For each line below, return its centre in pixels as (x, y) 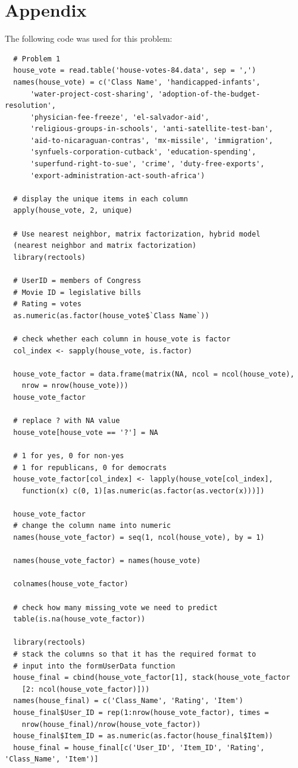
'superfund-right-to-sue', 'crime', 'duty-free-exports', (147, 164)
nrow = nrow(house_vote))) (75, 386)
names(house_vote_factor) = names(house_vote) (107, 561)
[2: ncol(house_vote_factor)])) (86, 689)
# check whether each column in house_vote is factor (122, 339)
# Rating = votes (47, 304)
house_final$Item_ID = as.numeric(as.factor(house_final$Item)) (143, 736)
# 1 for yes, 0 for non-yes (69, 455)
